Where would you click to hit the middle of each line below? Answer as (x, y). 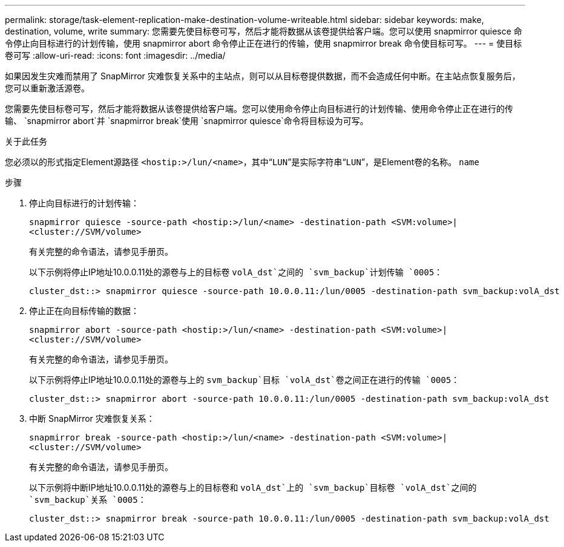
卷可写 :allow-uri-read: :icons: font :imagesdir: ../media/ (115, 55)
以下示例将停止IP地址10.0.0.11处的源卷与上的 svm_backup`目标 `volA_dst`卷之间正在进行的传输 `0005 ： (244, 380)
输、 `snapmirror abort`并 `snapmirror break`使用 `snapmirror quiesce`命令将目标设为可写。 (187, 121)
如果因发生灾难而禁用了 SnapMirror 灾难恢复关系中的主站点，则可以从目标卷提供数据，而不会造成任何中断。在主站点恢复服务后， (263, 76)
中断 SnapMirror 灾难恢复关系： (92, 418)
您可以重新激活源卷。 (47, 88)
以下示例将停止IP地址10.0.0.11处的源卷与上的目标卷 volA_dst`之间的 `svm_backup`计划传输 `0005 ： (236, 272)
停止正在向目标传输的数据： (84, 311)
